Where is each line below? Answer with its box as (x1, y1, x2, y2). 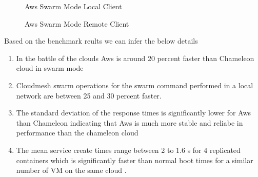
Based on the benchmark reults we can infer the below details (4, 35, 198, 46)
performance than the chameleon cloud (16, 127, 138, 138)
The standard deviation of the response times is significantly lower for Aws (16, 107, 251, 118)
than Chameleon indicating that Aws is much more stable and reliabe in (16, 117, 243, 128)
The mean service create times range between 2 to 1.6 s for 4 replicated (16, 144, 241, 155)
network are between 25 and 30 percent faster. (16, 90, 162, 101)
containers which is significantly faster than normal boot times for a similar (16, 154, 253, 165)
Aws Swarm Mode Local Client (25, 1, 122, 11)
